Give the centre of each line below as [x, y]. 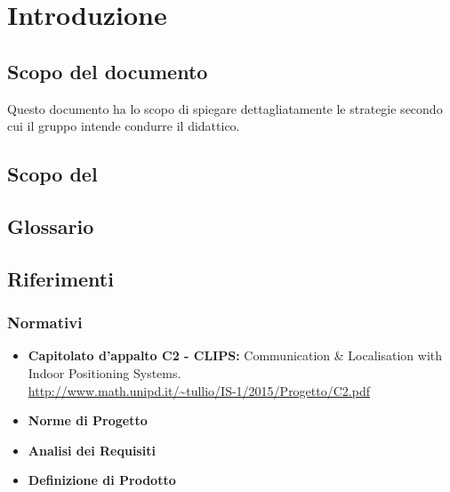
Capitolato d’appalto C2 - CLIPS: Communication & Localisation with [235, 355]
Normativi [45, 323]
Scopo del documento [108, 71]
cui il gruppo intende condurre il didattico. [124, 126]
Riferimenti [60, 278]
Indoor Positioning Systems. [104, 372]
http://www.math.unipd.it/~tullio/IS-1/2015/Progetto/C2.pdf [199, 390]
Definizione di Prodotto [102, 480]
